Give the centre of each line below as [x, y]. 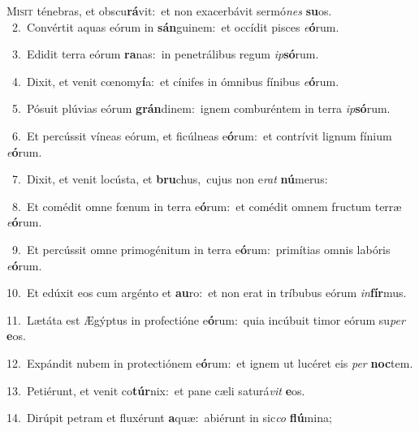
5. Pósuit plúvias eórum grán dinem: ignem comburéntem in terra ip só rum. [201, 108]
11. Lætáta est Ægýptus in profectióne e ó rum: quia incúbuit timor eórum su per [206, 319]
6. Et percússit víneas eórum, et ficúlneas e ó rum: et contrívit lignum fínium [202, 135]
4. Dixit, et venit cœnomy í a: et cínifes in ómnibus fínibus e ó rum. [175, 81]
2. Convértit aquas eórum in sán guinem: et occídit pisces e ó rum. [175, 26]
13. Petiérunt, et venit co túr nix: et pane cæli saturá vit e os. [156, 390]
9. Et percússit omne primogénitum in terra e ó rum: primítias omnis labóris [201, 249]
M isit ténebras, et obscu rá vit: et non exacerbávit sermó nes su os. [169, 11]
